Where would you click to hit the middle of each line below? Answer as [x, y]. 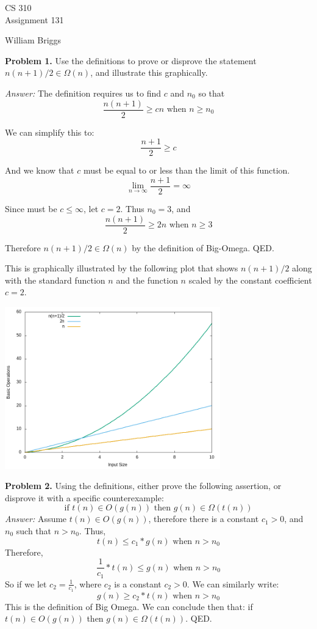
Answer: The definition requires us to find [83, 93]
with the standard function [55, 280]
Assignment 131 [34, 19]
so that [212, 93]
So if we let [26, 583]
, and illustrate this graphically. [149, 72]
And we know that [40, 170]
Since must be [31, 208]
